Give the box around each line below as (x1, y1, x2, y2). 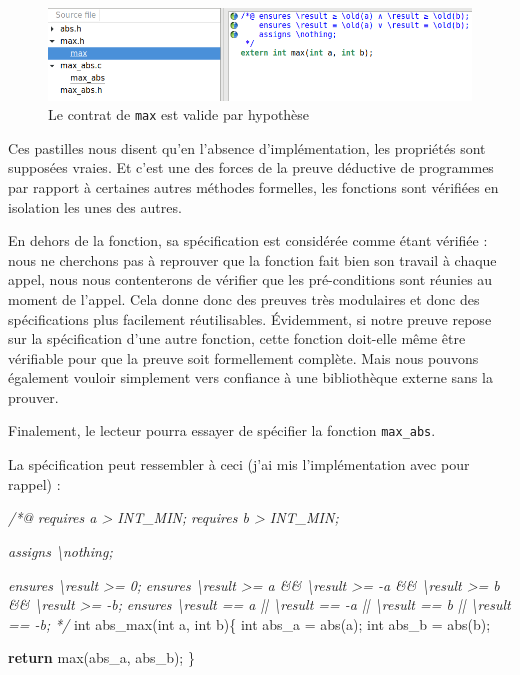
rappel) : (8, 473, 61, 494)
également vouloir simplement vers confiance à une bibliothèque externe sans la (8, 367, 493, 388)
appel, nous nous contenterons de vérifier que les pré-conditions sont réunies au (8, 269, 493, 290)
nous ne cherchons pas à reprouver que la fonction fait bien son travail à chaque (8, 249, 497, 270)
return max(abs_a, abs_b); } (8, 647, 195, 668)
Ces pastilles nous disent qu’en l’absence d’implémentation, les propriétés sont (8, 137, 486, 158)
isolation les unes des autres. (8, 196, 182, 217)
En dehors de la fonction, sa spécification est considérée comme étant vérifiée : (8, 230, 488, 251)
